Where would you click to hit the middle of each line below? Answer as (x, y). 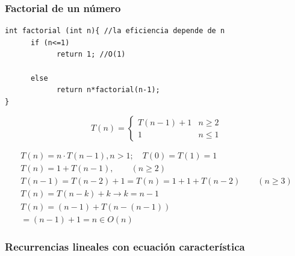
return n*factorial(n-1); (108, 90)
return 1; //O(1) (91, 55)
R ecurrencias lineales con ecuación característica (125, 247)
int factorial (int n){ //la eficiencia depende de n (115, 31)
